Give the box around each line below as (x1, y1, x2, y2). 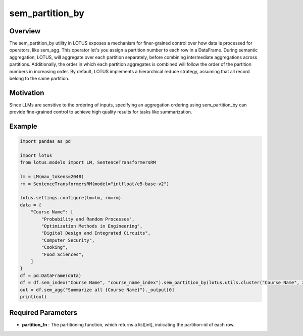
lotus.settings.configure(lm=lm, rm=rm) (20, 195, 121, 201)
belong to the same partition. (9, 76, 70, 82)
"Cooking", (41, 245, 68, 250)
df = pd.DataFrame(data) (20, 272, 82, 278)
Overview (9, 27, 41, 35)
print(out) (20, 294, 47, 300)
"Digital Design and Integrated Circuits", (41, 230, 151, 236)
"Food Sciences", (41, 251, 84, 257)
